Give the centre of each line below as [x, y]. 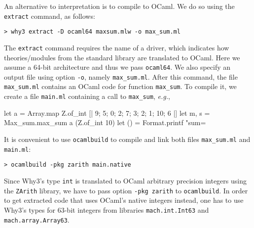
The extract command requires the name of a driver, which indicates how [117, 47]
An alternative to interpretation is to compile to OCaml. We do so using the [119, 6]
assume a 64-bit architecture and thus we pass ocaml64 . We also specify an [117, 67]
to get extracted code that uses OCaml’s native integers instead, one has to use [124, 200]
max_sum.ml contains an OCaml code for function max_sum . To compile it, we [120, 86]
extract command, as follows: [50, 16]
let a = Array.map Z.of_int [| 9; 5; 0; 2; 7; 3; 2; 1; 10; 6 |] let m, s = [107, 113]
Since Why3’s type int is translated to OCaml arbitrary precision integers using [125, 180]
